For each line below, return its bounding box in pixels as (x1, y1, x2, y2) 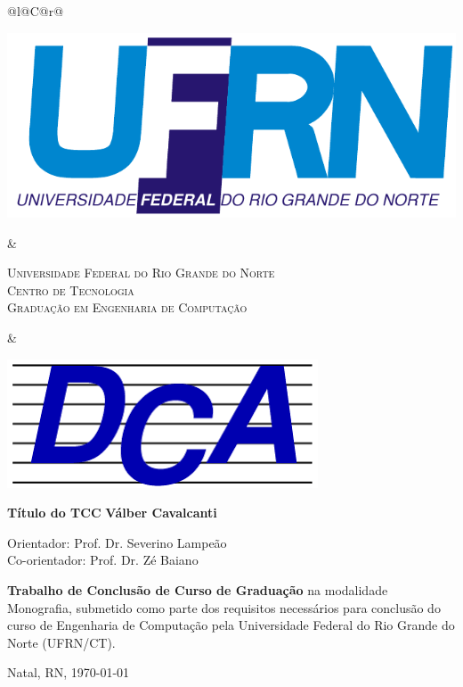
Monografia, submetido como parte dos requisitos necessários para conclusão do (7, 598, 441, 617)
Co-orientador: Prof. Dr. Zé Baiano (7, 550, 199, 569)
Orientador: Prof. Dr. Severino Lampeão (7, 533, 227, 551)
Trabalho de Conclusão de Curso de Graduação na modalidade (7, 581, 388, 600)
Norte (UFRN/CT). (7, 633, 116, 651)
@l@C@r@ (7, 2, 64, 20)
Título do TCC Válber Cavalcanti (7, 503, 217, 522)
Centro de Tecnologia (7, 280, 134, 299)
